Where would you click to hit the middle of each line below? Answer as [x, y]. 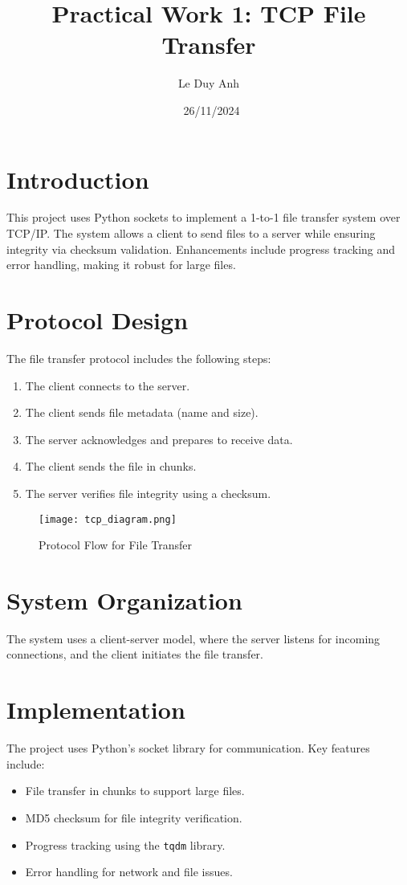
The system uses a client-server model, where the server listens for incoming [193, 638]
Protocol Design [98, 320]
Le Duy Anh [209, 83]
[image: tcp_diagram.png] [108, 519]
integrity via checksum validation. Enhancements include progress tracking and [201, 249]
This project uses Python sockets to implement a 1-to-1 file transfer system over [203, 217]
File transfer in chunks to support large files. [135, 791]
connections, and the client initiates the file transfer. [135, 654]
